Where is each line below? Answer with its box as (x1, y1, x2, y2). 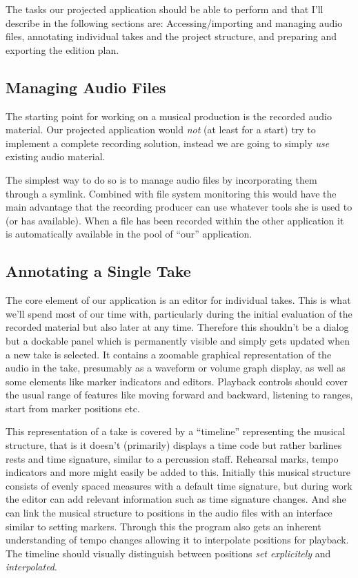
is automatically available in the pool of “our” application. (6, 227, 252, 241)
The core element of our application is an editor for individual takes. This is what (6, 293, 351, 307)
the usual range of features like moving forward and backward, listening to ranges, (6, 387, 353, 402)
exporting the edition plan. (6, 42, 119, 57)
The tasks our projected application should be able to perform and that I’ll (6, 2, 324, 16)
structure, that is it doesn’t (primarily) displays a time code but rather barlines (6, 438, 342, 452)
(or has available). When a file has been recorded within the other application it (6, 213, 344, 227)
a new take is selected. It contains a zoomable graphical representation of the (6, 347, 332, 361)
